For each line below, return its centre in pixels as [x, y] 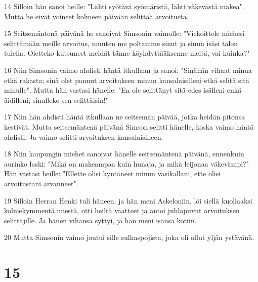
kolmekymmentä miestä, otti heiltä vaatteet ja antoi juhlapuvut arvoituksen [122, 210]
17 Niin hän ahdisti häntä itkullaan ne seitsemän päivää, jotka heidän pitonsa [125, 117]
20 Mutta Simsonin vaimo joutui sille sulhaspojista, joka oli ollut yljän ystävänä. [129, 237]
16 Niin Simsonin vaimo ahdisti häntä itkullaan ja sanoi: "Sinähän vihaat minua [128, 70]
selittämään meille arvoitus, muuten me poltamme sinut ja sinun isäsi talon [121, 43]
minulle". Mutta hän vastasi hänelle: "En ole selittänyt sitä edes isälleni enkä [123, 90]
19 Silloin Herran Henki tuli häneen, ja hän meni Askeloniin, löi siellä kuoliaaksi [128, 200]
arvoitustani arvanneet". [41, 183]
